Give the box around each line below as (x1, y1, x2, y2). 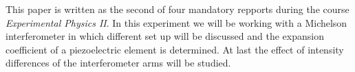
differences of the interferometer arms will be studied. (6, 56, 231, 70)
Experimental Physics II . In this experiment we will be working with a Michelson (6, 15, 347, 29)
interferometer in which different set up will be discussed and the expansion (6, 29, 324, 43)
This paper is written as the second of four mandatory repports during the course (6, 2, 349, 16)
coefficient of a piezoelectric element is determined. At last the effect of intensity (6, 42, 344, 56)
